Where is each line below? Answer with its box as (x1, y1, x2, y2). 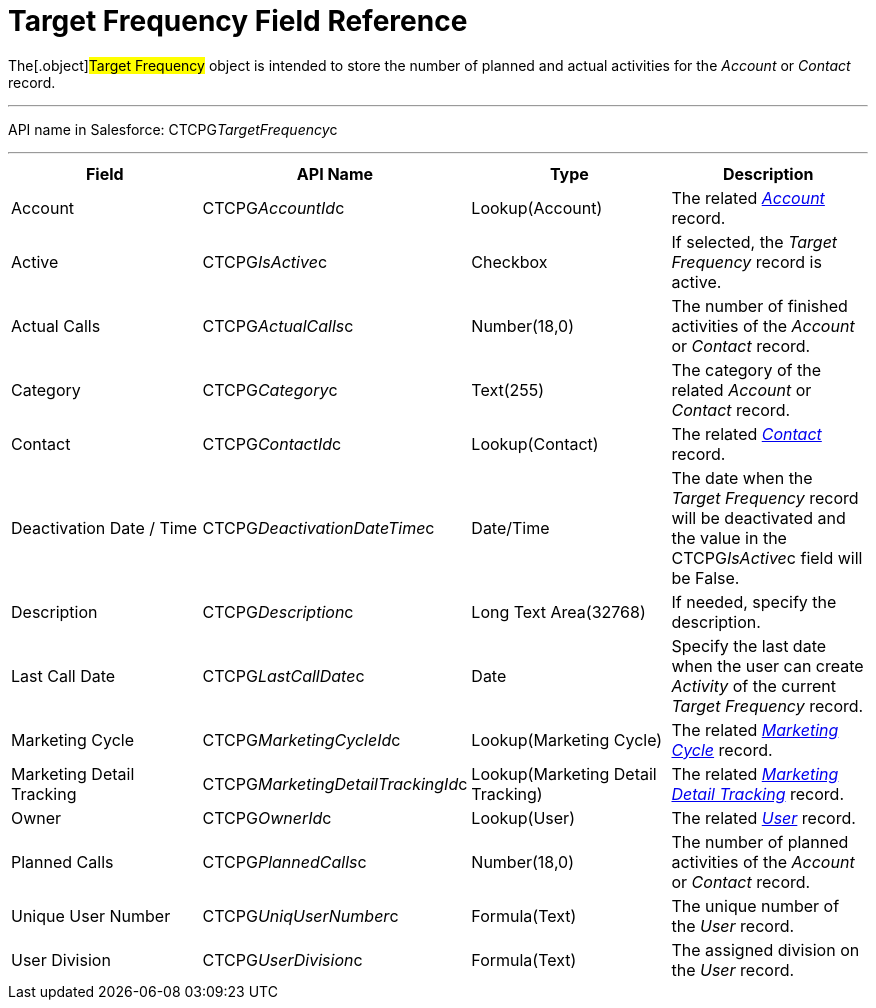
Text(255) (471, 379, 545, 400)
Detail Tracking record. (671, 783, 845, 804)
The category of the (671, 359, 821, 380)
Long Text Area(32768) (471, 601, 646, 622)
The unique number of (671, 895, 840, 916)
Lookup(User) (471, 807, 575, 828)
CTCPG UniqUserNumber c (202, 905, 399, 926)
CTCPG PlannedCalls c (202, 851, 367, 872)
